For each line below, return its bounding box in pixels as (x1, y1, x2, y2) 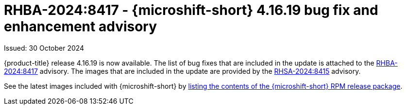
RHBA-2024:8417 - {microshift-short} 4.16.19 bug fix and (4, 2, 378, 18)
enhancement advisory (4, 18, 157, 35)
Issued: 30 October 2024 (4, 43, 85, 52)
